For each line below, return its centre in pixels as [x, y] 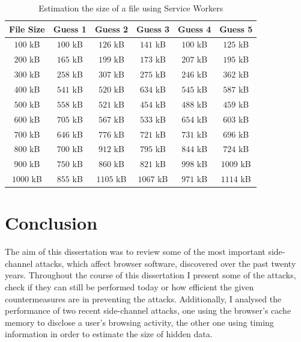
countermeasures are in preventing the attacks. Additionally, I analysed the [143, 298]
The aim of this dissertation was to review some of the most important [135, 252]
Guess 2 [111, 29]
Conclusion [51, 223]
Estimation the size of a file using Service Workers [131, 8]
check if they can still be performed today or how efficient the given [129, 287]
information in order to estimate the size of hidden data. [109, 334]
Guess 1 [70, 29]
